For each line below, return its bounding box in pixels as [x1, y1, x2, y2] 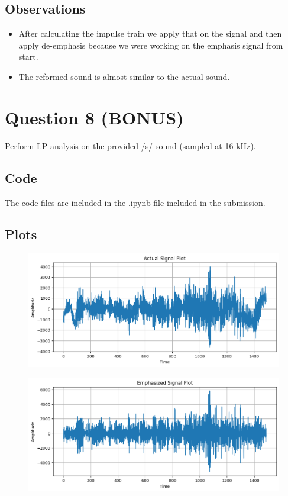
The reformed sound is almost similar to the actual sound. [18, 70, 230, 82]
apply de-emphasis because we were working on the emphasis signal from [18, 38, 283, 51]
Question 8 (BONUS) [5, 105, 184, 129]
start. [18, 50, 38, 63]
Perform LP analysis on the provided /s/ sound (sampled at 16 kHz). [5, 139, 256, 152]
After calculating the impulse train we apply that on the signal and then [18, 27, 282, 40]
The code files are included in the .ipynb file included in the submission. [5, 196, 266, 208]
